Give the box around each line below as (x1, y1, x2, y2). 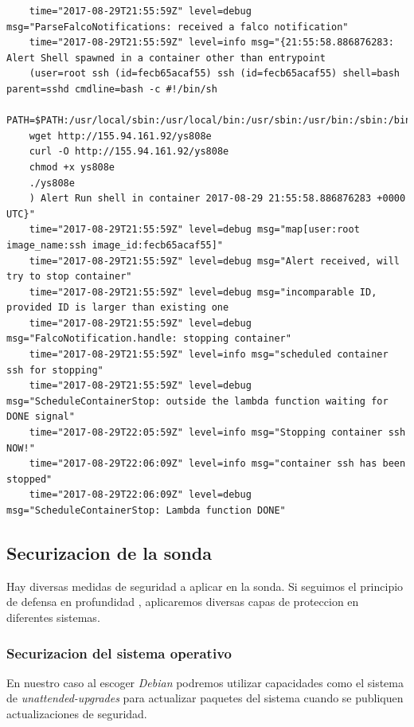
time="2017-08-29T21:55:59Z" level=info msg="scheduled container (29, 349, 389, 361)
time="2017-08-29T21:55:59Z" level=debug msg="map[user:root (29, 224, 360, 236)
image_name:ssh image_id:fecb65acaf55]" (6, 239, 224, 251)
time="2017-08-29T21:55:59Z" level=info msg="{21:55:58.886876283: (29, 37, 394, 49)
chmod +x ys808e (29, 161, 115, 173)
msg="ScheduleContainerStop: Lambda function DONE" (6, 505, 286, 516)
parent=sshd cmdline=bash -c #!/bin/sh (6, 83, 217, 95)
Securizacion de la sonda (6, 540, 212, 565)
